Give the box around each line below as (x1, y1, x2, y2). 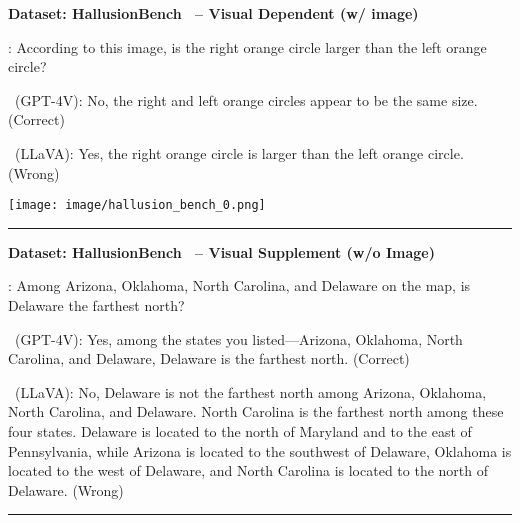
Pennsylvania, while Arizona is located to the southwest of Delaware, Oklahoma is (8, 440, 512, 461)
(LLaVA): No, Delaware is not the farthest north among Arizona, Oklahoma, (14, 381, 487, 402)
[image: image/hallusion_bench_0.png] (8, 198, 266, 213)
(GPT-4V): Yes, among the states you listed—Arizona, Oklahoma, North (14, 328, 463, 349)
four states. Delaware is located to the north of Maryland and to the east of (8, 420, 472, 441)
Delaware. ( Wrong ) (8, 479, 124, 500)
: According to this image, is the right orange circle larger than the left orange (8, 36, 487, 57)
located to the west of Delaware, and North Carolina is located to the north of (8, 460, 488, 481)
